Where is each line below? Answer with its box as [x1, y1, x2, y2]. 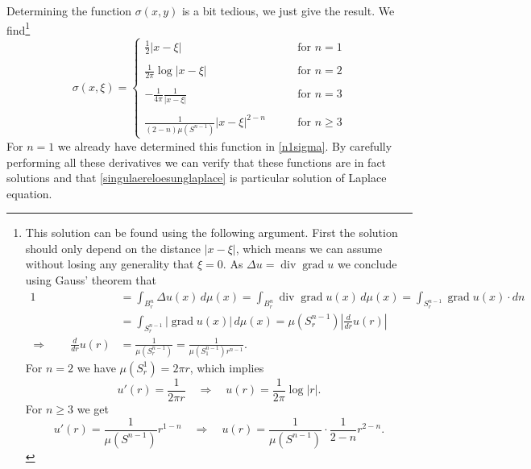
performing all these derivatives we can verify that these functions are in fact [6, 153, 387, 170]
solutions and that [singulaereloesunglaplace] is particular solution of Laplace [6, 169, 387, 186]
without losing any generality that [25, 255, 194, 272]
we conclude [337, 255, 397, 272]
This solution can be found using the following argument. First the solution [25, 224, 398, 241]
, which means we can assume [235, 239, 383, 256]
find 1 [6, 19, 31, 38]
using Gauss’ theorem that [25, 272, 156, 288]
